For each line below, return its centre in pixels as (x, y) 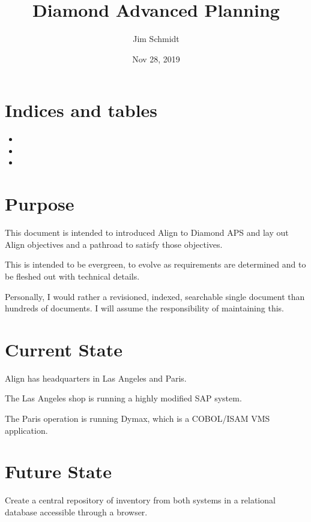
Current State (64, 349)
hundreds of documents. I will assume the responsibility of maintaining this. (144, 308)
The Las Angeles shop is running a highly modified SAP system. (123, 398)
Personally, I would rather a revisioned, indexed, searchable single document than (155, 296)
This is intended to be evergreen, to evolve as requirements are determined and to (155, 264)
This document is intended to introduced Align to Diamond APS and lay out (147, 232)
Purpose (40, 204)
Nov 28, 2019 (156, 58)
